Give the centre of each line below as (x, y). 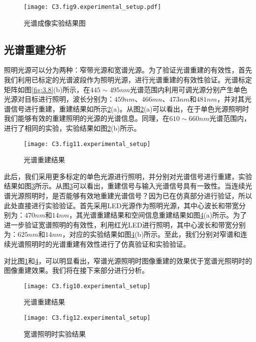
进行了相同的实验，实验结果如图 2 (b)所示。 (72, 128)
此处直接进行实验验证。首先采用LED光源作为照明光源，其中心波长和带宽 (121, 205)
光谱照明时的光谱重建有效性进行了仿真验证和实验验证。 (100, 244)
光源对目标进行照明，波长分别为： (59, 99)
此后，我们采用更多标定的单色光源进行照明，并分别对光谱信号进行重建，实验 (128, 176)
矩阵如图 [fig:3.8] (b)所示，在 (47, 89)
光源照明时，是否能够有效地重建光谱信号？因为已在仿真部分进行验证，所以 (131, 196)
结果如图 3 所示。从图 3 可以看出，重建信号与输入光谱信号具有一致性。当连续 (125, 186)
